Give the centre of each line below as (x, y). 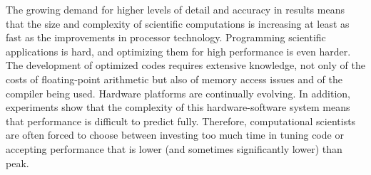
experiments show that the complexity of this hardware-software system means (178, 107)
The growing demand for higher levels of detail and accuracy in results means (175, 9)
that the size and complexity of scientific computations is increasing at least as (178, 23)
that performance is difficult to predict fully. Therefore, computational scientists (181, 121)
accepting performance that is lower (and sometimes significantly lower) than (174, 148)
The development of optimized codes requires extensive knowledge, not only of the (185, 65)
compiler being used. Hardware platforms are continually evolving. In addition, (178, 93)
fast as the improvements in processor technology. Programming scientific (166, 37)
